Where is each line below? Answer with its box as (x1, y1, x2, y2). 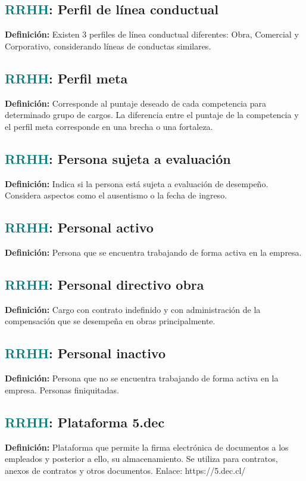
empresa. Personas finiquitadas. (5, 383, 119, 396)
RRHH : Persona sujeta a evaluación (5, 149, 231, 167)
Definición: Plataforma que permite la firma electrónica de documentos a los (5, 440, 289, 453)
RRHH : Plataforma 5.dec (5, 412, 165, 431)
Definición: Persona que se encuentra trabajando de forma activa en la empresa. (5, 246, 302, 258)
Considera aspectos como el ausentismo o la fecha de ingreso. (5, 189, 227, 201)
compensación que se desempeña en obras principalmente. (5, 315, 216, 327)
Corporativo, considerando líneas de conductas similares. (5, 39, 211, 52)
